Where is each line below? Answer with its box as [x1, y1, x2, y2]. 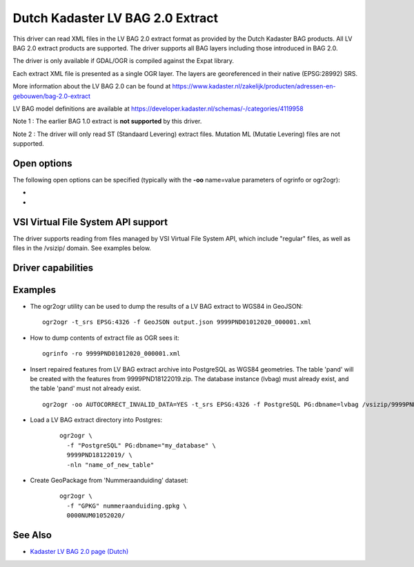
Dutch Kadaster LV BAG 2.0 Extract [12, 10, 219, 26]
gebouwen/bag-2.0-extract [12, 92, 91, 100]
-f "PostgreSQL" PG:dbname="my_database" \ [66, 441, 217, 449]
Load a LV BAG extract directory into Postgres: [30, 416, 162, 424]
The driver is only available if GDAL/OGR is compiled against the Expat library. [12, 57, 235, 65]
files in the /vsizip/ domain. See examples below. [12, 244, 152, 252]
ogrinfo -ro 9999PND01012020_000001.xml [42, 349, 181, 358]
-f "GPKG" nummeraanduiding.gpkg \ [66, 501, 188, 510]
